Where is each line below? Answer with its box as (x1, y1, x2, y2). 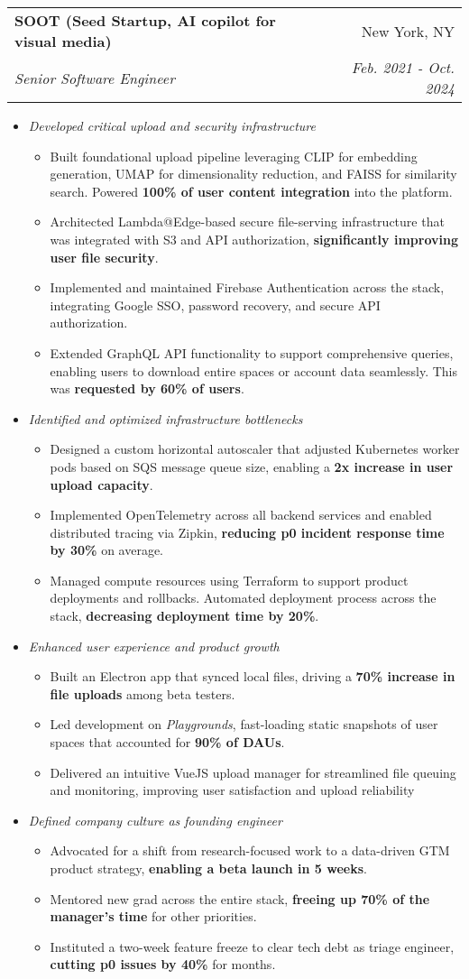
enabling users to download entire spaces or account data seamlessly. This (50, 361, 458, 380)
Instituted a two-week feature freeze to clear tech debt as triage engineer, (50, 937, 455, 956)
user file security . (50, 247, 159, 266)
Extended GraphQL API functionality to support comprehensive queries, (50, 343, 454, 362)
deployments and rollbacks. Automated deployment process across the (50, 588, 437, 607)
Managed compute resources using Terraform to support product (50, 570, 409, 589)
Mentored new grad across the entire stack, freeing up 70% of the (50, 889, 430, 908)
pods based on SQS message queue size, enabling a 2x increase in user (50, 457, 454, 476)
